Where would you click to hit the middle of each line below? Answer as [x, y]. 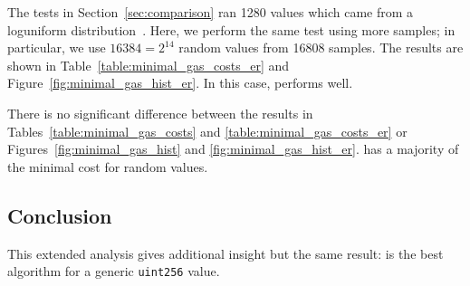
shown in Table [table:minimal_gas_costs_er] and [149, 65]
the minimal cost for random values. [108, 166]
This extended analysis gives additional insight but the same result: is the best [225, 253]
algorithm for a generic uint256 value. [114, 271]
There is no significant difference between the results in [160, 113]
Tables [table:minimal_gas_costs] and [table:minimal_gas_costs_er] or [207, 131]
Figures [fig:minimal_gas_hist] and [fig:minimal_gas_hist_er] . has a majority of [233, 149]
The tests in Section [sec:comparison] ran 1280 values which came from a [211, 12]
